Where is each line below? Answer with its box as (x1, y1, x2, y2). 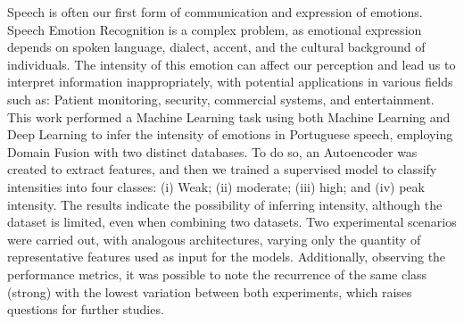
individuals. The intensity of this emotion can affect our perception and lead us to (7, 54, 456, 73)
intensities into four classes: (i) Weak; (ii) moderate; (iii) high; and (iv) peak (7, 177, 425, 195)
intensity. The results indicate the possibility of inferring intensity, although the (7, 195, 443, 213)
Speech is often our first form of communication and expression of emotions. (7, 3, 423, 21)
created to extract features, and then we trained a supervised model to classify (7, 160, 437, 179)
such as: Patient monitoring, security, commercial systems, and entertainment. (7, 89, 435, 108)
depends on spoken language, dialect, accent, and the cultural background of (7, 37, 426, 56)
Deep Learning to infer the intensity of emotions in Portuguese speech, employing (7, 125, 453, 144)
